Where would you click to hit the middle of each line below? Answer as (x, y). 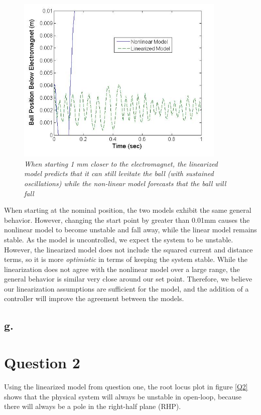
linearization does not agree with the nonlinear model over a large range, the (122, 269)
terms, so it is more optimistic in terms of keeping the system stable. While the (126, 259)
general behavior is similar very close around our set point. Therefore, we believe (128, 279)
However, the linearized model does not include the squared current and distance (128, 249)
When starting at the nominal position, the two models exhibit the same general (128, 210)
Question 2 (42, 363)
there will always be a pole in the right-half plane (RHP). (93, 406)
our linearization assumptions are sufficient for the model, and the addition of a (126, 288)
